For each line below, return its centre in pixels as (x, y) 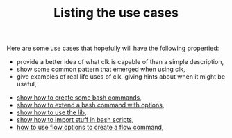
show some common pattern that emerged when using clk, (101, 69)
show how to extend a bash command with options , (90, 105)
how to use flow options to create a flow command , (90, 128)
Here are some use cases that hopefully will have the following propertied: (113, 48)
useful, (26, 84)
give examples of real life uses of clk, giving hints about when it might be (121, 77)
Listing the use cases (116, 13)
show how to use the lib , (51, 112)
